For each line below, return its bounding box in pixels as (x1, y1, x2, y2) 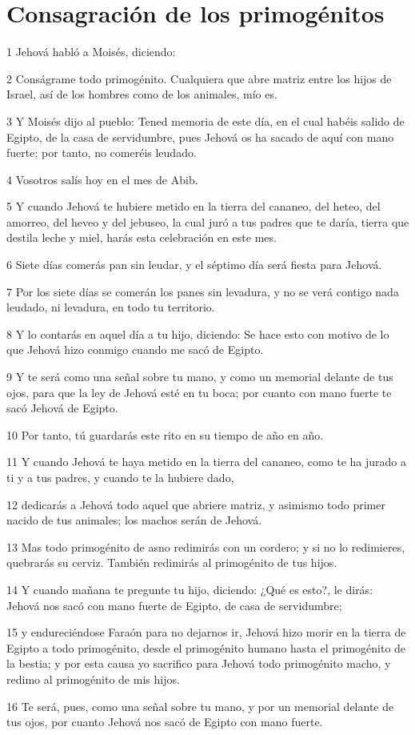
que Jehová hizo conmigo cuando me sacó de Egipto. (6, 341, 264, 358)
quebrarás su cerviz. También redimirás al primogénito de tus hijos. (6, 554, 337, 571)
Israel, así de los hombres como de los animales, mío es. (6, 86, 277, 102)
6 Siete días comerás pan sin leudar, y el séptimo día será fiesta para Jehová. (6, 256, 382, 273)
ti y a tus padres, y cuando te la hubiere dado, (6, 469, 234, 485)
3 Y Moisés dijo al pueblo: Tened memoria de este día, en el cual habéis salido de (6, 112, 405, 129)
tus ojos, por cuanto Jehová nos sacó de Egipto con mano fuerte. (6, 713, 323, 730)
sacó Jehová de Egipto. (6, 400, 118, 416)
